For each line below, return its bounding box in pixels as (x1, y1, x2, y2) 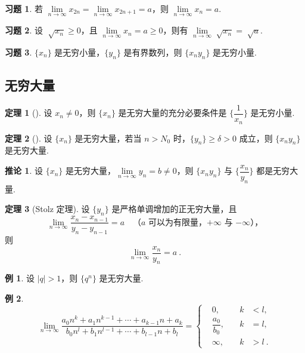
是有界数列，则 (123, 45, 182, 58)
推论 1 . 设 (5, 164, 43, 177)
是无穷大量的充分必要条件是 (118, 106, 227, 119)
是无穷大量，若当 (74, 131, 142, 144)
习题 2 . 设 (5, 24, 43, 36)
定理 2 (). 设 (5, 131, 52, 144)
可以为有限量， (148, 218, 207, 227)
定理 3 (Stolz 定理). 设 (5, 202, 90, 215)
